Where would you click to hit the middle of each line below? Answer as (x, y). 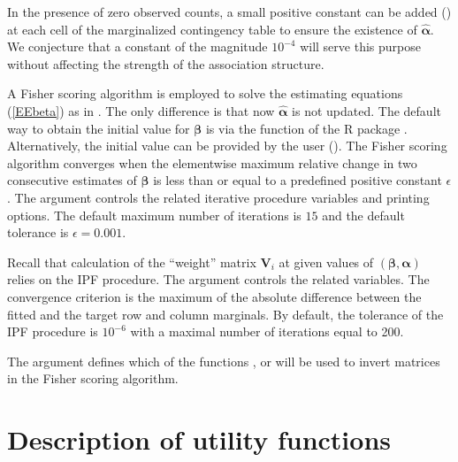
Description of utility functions (199, 439)
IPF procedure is (53, 331)
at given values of (326, 262)
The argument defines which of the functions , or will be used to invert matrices (224, 361)
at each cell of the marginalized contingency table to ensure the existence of (212, 29)
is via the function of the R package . (306, 128)
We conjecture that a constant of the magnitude (137, 46)
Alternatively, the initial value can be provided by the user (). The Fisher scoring (227, 146)
